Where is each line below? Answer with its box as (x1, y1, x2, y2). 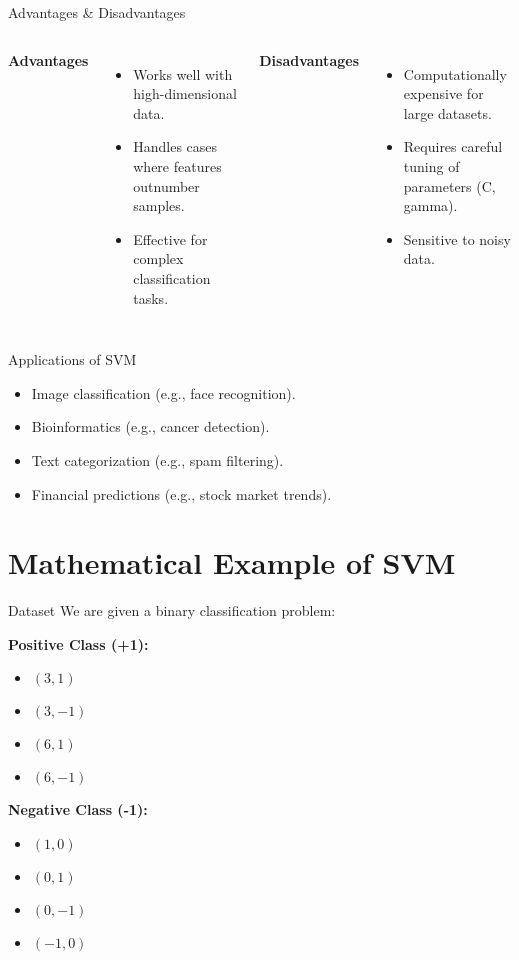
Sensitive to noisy (403, 228, 511, 249)
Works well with (133, 63, 233, 84)
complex (133, 248, 184, 269)
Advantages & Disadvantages (8, 2, 186, 22)
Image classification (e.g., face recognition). (31, 382, 296, 403)
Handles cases (133, 136, 218, 157)
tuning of (403, 155, 460, 176)
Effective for (133, 228, 208, 249)
